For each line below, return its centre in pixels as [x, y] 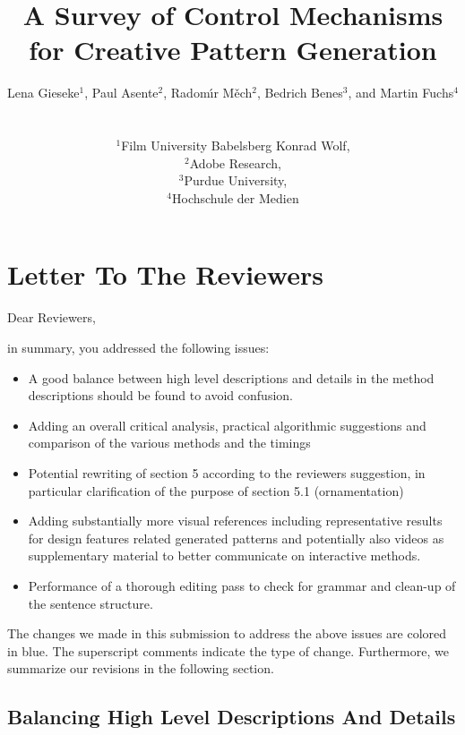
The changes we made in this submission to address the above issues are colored [227, 633]
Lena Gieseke [43, 93]
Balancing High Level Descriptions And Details [232, 717]
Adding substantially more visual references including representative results [235, 521]
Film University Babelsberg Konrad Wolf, [236, 145]
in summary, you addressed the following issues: [138, 347]
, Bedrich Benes [300, 93]
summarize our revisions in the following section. [141, 668]
